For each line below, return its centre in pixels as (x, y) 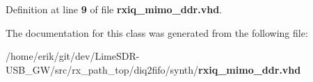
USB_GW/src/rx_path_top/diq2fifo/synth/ (102, 69)
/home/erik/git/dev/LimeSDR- (73, 56)
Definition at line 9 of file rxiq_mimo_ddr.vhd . (114, 9)
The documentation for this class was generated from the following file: (157, 32)
